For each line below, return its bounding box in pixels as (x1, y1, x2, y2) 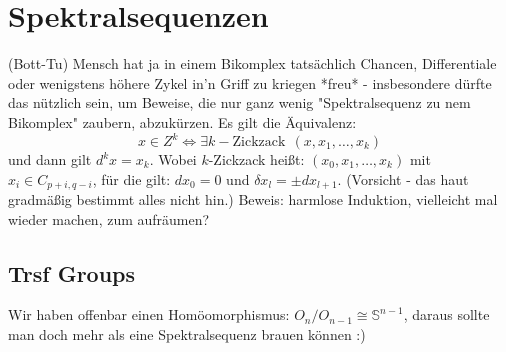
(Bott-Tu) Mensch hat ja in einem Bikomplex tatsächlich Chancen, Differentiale (8, 53, 497, 74)
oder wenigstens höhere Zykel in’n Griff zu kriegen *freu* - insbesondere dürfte (8, 72, 492, 93)
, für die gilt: (92, 168, 171, 189)
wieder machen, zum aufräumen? (8, 208, 210, 229)
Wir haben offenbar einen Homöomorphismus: (8, 304, 290, 325)
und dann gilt (8, 149, 92, 169)
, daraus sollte (403, 304, 490, 325)
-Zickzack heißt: (208, 149, 305, 169)
